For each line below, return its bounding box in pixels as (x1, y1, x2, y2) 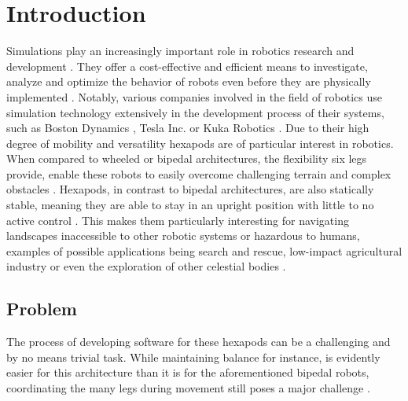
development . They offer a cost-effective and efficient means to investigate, (6, 57, 368, 74)
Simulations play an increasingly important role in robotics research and (6, 42, 355, 59)
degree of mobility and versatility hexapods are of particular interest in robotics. (6, 134, 394, 151)
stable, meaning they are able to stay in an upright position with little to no (6, 197, 374, 213)
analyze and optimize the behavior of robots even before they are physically (6, 73, 371, 90)
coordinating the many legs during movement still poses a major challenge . (6, 380, 370, 396)
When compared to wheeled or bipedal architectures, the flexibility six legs (6, 150, 367, 167)
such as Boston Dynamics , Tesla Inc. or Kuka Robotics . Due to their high (6, 120, 369, 136)
